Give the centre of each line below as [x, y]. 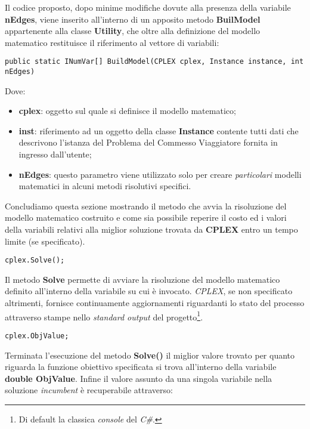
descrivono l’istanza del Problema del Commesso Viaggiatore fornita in [148, 142]
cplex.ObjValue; [37, 336]
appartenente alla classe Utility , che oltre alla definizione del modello [133, 31]
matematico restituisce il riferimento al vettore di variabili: [112, 42]
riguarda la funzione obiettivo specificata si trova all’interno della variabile [141, 367]
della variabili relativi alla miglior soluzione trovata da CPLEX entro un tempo [151, 229]
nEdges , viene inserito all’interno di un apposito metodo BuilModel [133, 19]
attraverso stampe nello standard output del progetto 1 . [104, 316]
